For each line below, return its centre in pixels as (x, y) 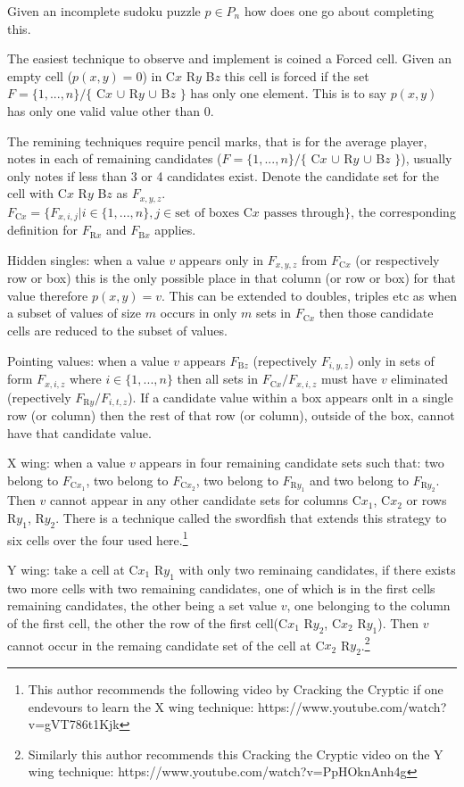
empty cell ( (40, 75)
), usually (427, 158)
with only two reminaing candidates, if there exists (317, 569)
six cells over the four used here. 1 (98, 538)
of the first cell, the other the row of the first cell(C (148, 622)
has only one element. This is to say (288, 93)
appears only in (221, 259)
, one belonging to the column (369, 605)
